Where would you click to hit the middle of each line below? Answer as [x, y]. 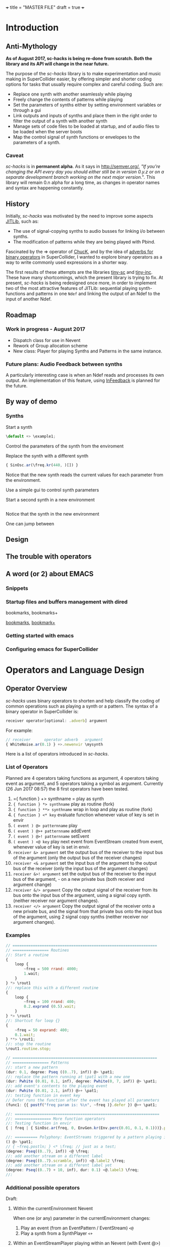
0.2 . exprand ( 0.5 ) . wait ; [50, 1007]
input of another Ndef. [29, 299]
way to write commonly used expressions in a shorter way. [67, 263]
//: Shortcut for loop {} [33, 1020]
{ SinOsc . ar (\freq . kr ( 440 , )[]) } [42, 465]
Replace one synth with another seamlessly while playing [72, 94]
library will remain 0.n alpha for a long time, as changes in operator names [83, 183]
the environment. [23, 480]
